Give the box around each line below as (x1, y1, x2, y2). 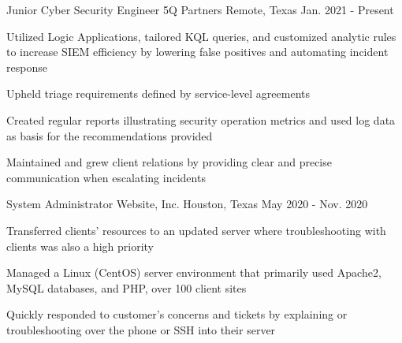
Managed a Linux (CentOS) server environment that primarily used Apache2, (6, 264, 382, 281)
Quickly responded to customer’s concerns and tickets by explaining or (6, 306, 348, 322)
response (6, 58, 47, 75)
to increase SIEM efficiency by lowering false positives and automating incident (6, 43, 389, 60)
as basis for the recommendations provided (6, 127, 213, 144)
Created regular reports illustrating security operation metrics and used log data (6, 111, 396, 128)
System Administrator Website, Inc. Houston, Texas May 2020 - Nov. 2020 (6, 196, 368, 212)
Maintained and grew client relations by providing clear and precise (6, 154, 332, 170)
